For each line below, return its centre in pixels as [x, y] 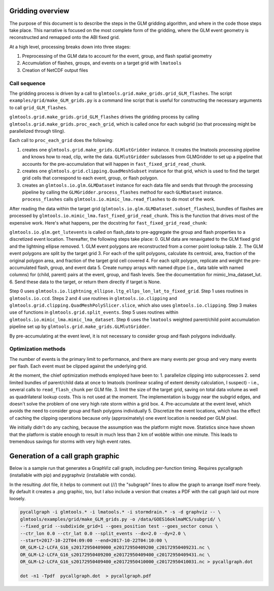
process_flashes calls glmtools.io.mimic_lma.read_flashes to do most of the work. [119, 199]
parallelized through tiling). [37, 131]
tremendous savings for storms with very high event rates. [70, 441]
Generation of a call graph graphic [64, 456]
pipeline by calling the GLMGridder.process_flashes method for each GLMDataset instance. [123, 192]
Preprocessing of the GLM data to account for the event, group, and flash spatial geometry [117, 56]
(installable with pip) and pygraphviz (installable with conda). [73, 475]
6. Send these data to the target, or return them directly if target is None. [85, 282]
